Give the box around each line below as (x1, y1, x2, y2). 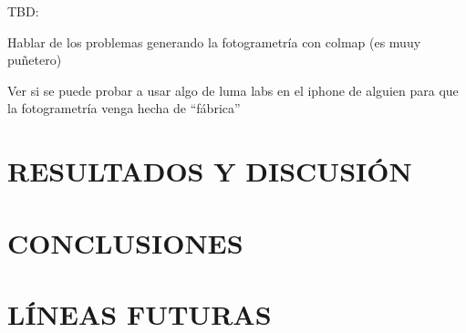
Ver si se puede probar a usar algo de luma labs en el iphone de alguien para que (7, 80, 459, 99)
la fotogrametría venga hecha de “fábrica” (7, 99, 241, 118)
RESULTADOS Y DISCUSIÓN (7, 152, 412, 190)
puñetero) (7, 50, 62, 69)
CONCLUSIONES (7, 224, 243, 261)
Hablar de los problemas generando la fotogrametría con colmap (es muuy (7, 32, 421, 51)
